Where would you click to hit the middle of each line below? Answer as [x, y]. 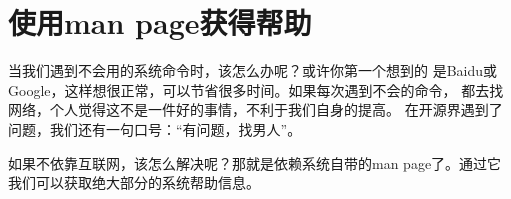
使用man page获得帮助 [160, 22]
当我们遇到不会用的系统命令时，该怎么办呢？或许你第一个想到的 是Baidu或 [253, 70]
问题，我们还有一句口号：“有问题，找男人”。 [155, 128]
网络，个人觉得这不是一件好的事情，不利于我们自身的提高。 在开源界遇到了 [255, 109]
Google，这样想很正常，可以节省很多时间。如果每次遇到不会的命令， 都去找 [256, 89]
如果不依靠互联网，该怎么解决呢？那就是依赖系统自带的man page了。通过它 [255, 162]
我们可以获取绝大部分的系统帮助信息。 [134, 182]
